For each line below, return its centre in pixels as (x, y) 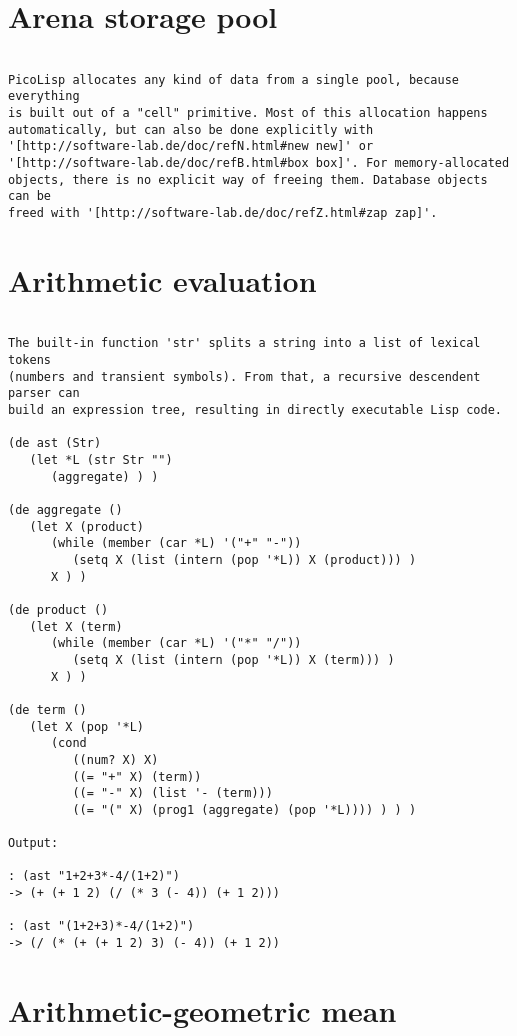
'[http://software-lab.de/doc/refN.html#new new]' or (191, 146)
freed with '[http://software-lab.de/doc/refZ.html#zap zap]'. (223, 213)
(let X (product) (87, 526)
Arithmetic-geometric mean (202, 1009)
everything (44, 96)
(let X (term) (76, 626)
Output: (33, 843)
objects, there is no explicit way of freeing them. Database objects (248, 179)
